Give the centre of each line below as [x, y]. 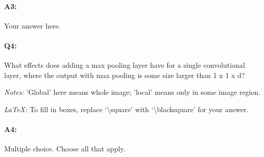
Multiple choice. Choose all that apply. [65, 149]
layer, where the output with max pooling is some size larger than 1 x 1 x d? [125, 75]
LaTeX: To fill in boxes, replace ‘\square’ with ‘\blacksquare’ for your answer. [126, 109]
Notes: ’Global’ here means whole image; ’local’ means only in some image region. [133, 92]
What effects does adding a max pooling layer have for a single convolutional [125, 65]
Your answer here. [32, 25]
